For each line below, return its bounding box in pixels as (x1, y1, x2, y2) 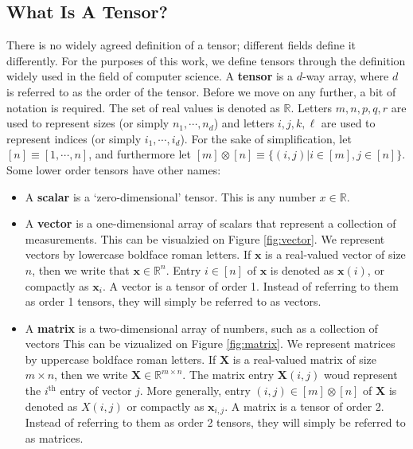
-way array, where (302, 68, 389, 84)
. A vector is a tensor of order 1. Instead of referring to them (102, 277, 399, 294)
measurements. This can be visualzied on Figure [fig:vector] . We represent (25, 230, 385, 247)
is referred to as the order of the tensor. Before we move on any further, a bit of (6, 83, 396, 100)
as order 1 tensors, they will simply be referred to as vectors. (25, 293, 321, 310)
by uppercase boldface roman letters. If (25, 350, 216, 367)
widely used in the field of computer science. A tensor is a (6, 68, 294, 84)
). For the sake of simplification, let (180, 130, 352, 146)
